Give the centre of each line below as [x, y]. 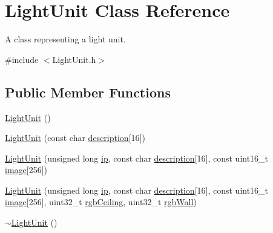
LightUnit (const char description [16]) [75, 138]
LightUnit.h [74, 59]
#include [22, 59]
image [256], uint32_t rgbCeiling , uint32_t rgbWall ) [101, 202]
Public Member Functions [88, 92]
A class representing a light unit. [65, 39]
